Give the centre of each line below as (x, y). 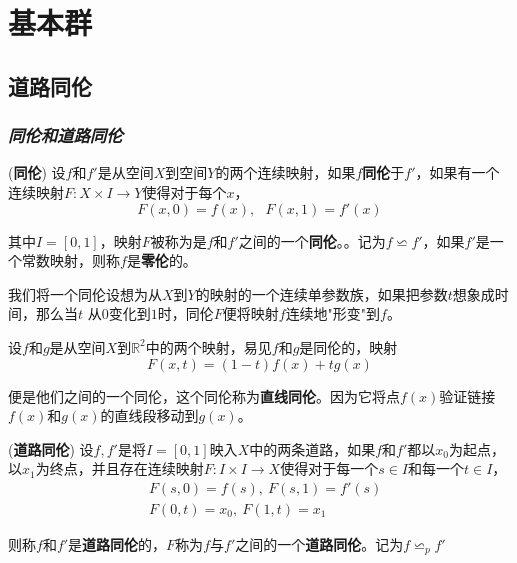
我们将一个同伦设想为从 (85, 293)
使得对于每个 (184, 191)
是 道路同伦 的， (117, 543)
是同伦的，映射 (348, 346)
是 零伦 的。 (161, 260)
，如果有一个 (457, 172)
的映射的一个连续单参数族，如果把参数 (321, 293)
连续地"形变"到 (333, 313)
